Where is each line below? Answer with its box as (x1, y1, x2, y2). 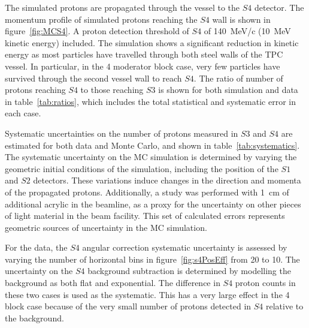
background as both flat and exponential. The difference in (5, 276, 220, 289)
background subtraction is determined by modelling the (87, 264, 291, 277)
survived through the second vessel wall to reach (5, 71, 182, 84)
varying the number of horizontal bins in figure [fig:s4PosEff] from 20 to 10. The (5, 252, 300, 265)
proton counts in (235, 276, 296, 289)
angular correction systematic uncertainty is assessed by (82, 241, 287, 254)
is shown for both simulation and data (158, 83, 298, 96)
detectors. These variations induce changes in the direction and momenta (33, 174, 301, 186)
